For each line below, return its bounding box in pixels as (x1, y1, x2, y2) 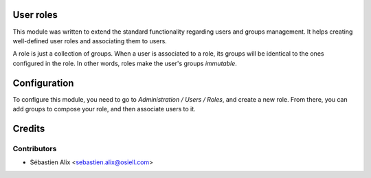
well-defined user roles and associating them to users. (12, 36, 168, 45)
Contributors (12, 144, 57, 153)
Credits (12, 122, 45, 134)
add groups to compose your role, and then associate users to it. (12, 104, 196, 113)
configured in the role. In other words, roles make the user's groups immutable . (12, 59, 237, 67)
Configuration (12, 77, 74, 89)
